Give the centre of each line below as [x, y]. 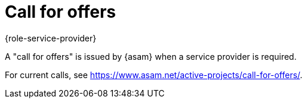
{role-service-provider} [51, 38]
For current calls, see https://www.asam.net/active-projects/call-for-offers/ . [154, 75]
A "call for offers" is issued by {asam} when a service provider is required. [151, 56]
